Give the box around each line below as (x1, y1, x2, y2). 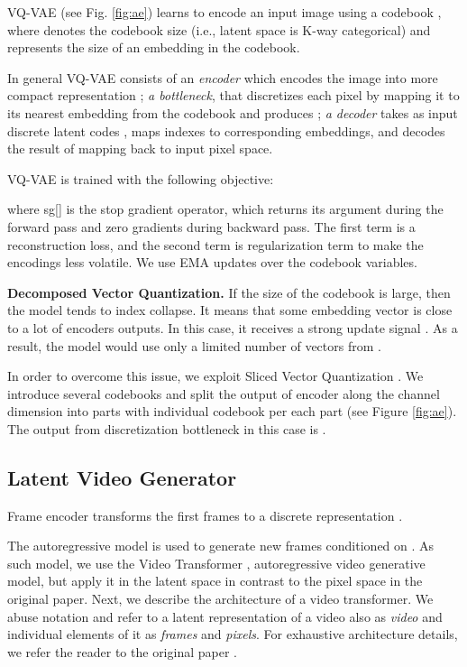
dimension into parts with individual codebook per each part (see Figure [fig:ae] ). (7, 402, 457, 421)
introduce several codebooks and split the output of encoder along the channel (7, 384, 440, 403)
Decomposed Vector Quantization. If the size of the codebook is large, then (7, 283, 451, 301)
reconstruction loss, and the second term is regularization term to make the (7, 235, 424, 254)
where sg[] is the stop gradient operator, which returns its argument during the (7, 199, 444, 218)
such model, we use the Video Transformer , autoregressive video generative (7, 553, 426, 572)
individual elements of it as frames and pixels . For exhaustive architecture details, (7, 625, 458, 644)
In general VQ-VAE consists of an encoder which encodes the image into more (7, 68, 438, 87)
